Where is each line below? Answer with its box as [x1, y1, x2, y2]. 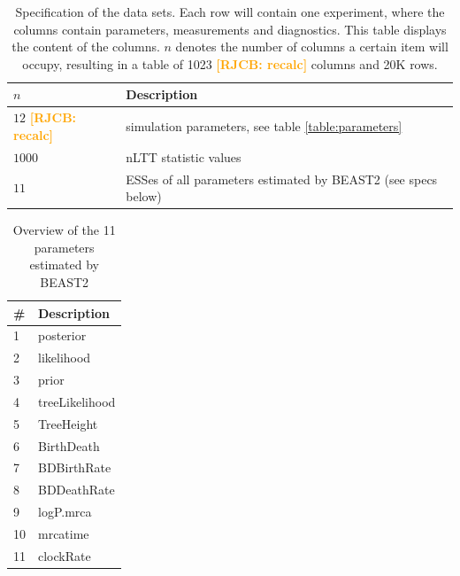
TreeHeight [38, 414, 98, 432]
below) [126, 187, 162, 206]
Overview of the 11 [12, 221, 116, 239]
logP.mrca [38, 502, 92, 521]
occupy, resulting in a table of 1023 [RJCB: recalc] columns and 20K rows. [22, 54, 438, 73]
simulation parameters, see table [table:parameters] [126, 117, 402, 136]
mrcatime [38, 525, 89, 542]
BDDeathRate [38, 480, 115, 499]
